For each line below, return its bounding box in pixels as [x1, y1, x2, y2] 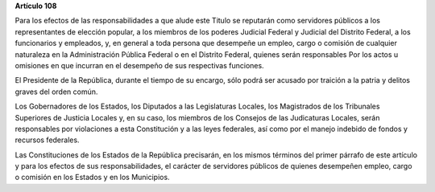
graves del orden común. [14, 87, 98, 96]
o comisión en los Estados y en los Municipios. [14, 173, 170, 182]
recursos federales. [14, 135, 80, 145]
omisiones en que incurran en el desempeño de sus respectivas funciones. [14, 60, 265, 70]
